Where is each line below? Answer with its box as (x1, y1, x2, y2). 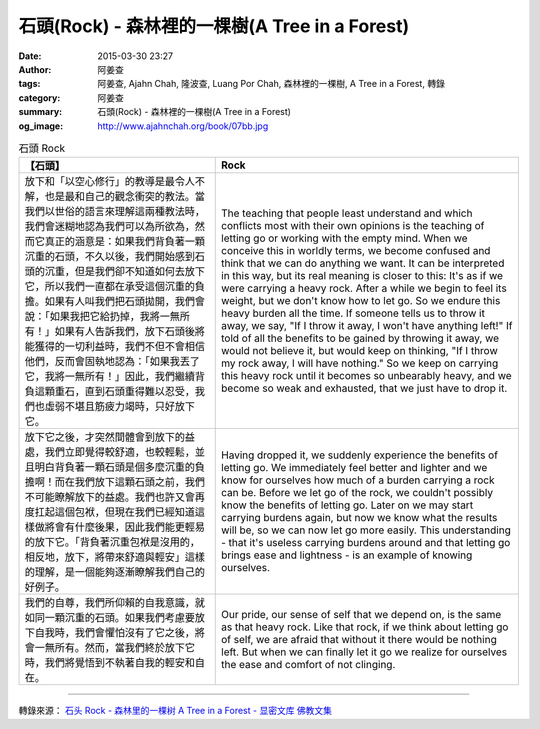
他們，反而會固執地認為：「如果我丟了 (24, 355, 200, 369)
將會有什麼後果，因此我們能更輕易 (44, 520, 205, 534)
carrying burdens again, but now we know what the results (221, 511, 498, 525)
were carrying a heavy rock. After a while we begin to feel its (221, 281, 507, 295)
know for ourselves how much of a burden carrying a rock (221, 473, 495, 487)
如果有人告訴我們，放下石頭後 (54, 325, 195, 339)
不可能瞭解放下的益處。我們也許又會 (24, 490, 195, 504)
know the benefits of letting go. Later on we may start (221, 498, 474, 512)
